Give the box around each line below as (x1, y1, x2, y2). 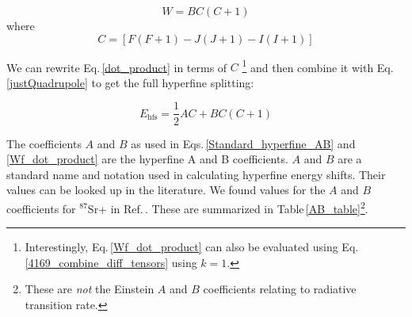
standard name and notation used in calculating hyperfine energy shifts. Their (6, 166, 386, 182)
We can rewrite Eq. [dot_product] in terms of (6, 59, 227, 75)
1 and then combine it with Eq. (242, 56, 394, 75)
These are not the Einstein (25, 281, 154, 297)
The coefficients (6, 135, 82, 151)
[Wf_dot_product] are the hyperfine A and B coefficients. (6, 151, 288, 167)
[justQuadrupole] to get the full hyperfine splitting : (6, 74, 254, 90)
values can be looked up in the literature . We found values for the (6, 181, 326, 198)
